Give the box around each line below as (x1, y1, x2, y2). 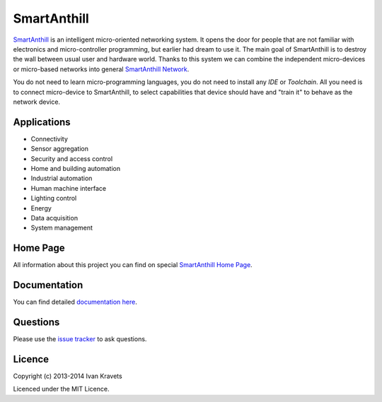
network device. (13, 97, 60, 106)
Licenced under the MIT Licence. (13, 385, 110, 394)
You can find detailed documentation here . (13, 297, 138, 307)
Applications (13, 116, 71, 128)
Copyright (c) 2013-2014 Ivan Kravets (13, 372, 123, 380)
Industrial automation (30, 174, 93, 183)
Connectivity (30, 134, 69, 143)
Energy (30, 203, 52, 212)
